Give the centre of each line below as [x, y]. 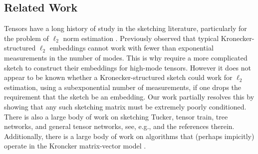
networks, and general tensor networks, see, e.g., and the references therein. [119, 126]
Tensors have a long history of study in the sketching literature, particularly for [126, 28]
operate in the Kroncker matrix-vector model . [75, 146]
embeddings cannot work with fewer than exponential [131, 48]
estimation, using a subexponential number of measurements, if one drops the [123, 87]
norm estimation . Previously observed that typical [141, 38]
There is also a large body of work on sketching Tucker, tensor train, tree [116, 116]
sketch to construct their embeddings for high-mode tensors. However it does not [128, 67]
